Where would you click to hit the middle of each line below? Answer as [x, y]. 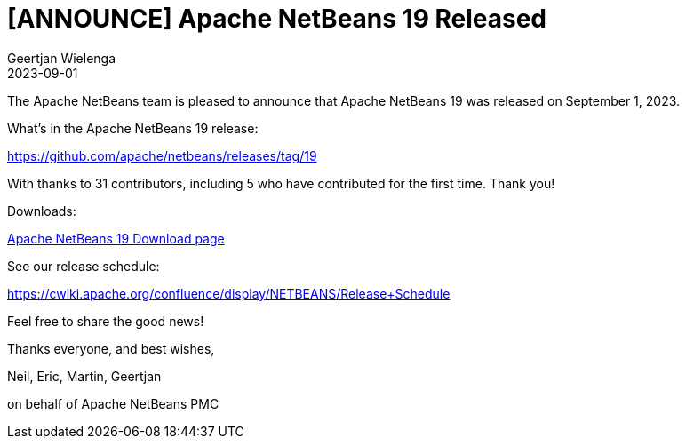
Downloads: [42, 211]
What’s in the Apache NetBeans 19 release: [133, 128]
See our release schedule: [84, 266]
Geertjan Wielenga [62, 58]
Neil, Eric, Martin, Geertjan [84, 376]
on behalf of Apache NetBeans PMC [113, 403]
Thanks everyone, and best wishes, [111, 348]
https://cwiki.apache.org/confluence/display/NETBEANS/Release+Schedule [229, 293]
